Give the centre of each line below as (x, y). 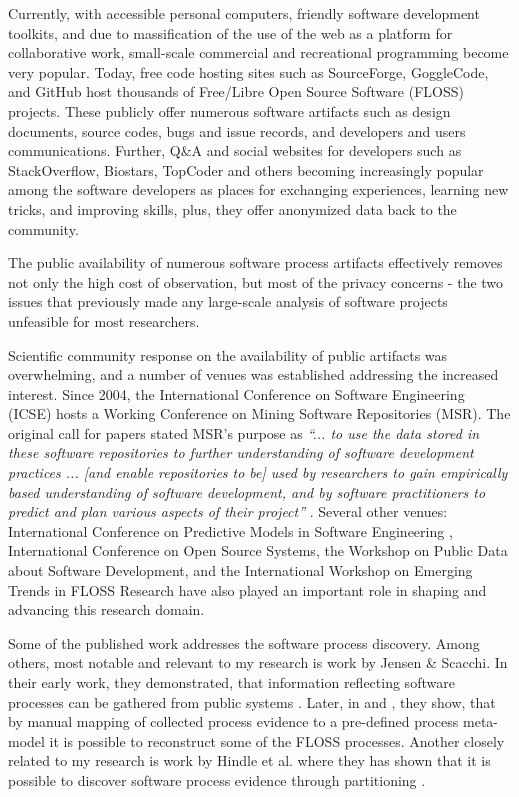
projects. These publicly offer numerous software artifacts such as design (229, 110)
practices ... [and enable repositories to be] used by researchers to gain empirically (258, 472)
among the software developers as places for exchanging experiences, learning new (258, 189)
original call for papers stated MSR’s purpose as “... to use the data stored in (244, 432)
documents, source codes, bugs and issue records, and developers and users (237, 130)
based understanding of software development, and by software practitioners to (247, 491)
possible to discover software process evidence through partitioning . (217, 779)
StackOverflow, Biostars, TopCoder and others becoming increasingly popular (246, 169)
